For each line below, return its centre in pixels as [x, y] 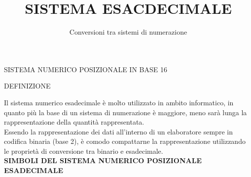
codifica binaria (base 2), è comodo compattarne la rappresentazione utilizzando [125, 141]
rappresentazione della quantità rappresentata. [74, 122]
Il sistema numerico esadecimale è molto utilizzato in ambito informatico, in [119, 102]
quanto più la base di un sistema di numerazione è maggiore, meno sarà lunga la [125, 112]
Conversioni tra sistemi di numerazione [128, 32]
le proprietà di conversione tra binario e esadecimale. [84, 151]
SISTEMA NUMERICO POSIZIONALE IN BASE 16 [86, 69]
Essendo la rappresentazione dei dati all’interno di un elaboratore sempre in [118, 131]
